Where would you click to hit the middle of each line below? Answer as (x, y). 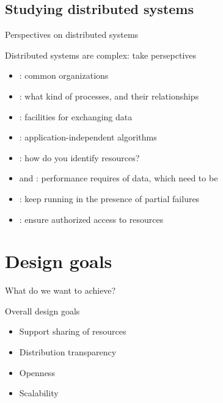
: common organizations (64, 75)
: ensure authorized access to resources (91, 219)
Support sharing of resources (73, 331)
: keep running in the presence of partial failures (109, 198)
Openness (37, 372)
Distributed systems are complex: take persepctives (101, 55)
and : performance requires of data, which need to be (119, 178)
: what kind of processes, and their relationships (109, 96)
